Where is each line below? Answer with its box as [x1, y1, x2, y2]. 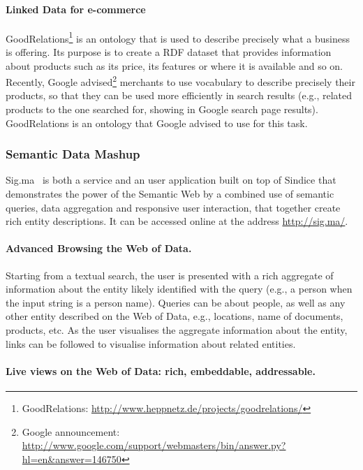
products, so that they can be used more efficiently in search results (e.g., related [6, 88, 353, 103]
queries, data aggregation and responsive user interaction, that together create [6, 200, 341, 214]
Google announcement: [22, 424, 120, 439]
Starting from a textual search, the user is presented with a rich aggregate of [6, 267, 334, 282]
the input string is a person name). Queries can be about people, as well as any [6, 295, 346, 309]
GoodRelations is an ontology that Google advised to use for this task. [6, 115, 308, 130]
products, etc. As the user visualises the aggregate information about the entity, [6, 323, 348, 337]
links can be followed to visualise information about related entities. [6, 336, 296, 351]
